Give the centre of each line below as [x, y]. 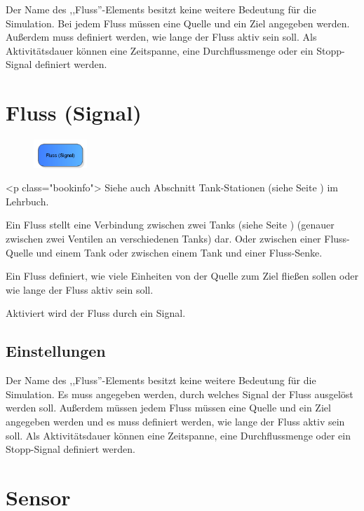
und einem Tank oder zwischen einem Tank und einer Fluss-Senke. [179, 252]
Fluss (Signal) [74, 113]
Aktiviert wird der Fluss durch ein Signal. [96, 313]
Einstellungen [56, 351]
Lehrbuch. [27, 201]
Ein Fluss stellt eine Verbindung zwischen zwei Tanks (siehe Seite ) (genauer [170, 225]
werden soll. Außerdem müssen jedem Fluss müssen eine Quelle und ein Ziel [168, 408]
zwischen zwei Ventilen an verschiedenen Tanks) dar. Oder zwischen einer [163, 239]
